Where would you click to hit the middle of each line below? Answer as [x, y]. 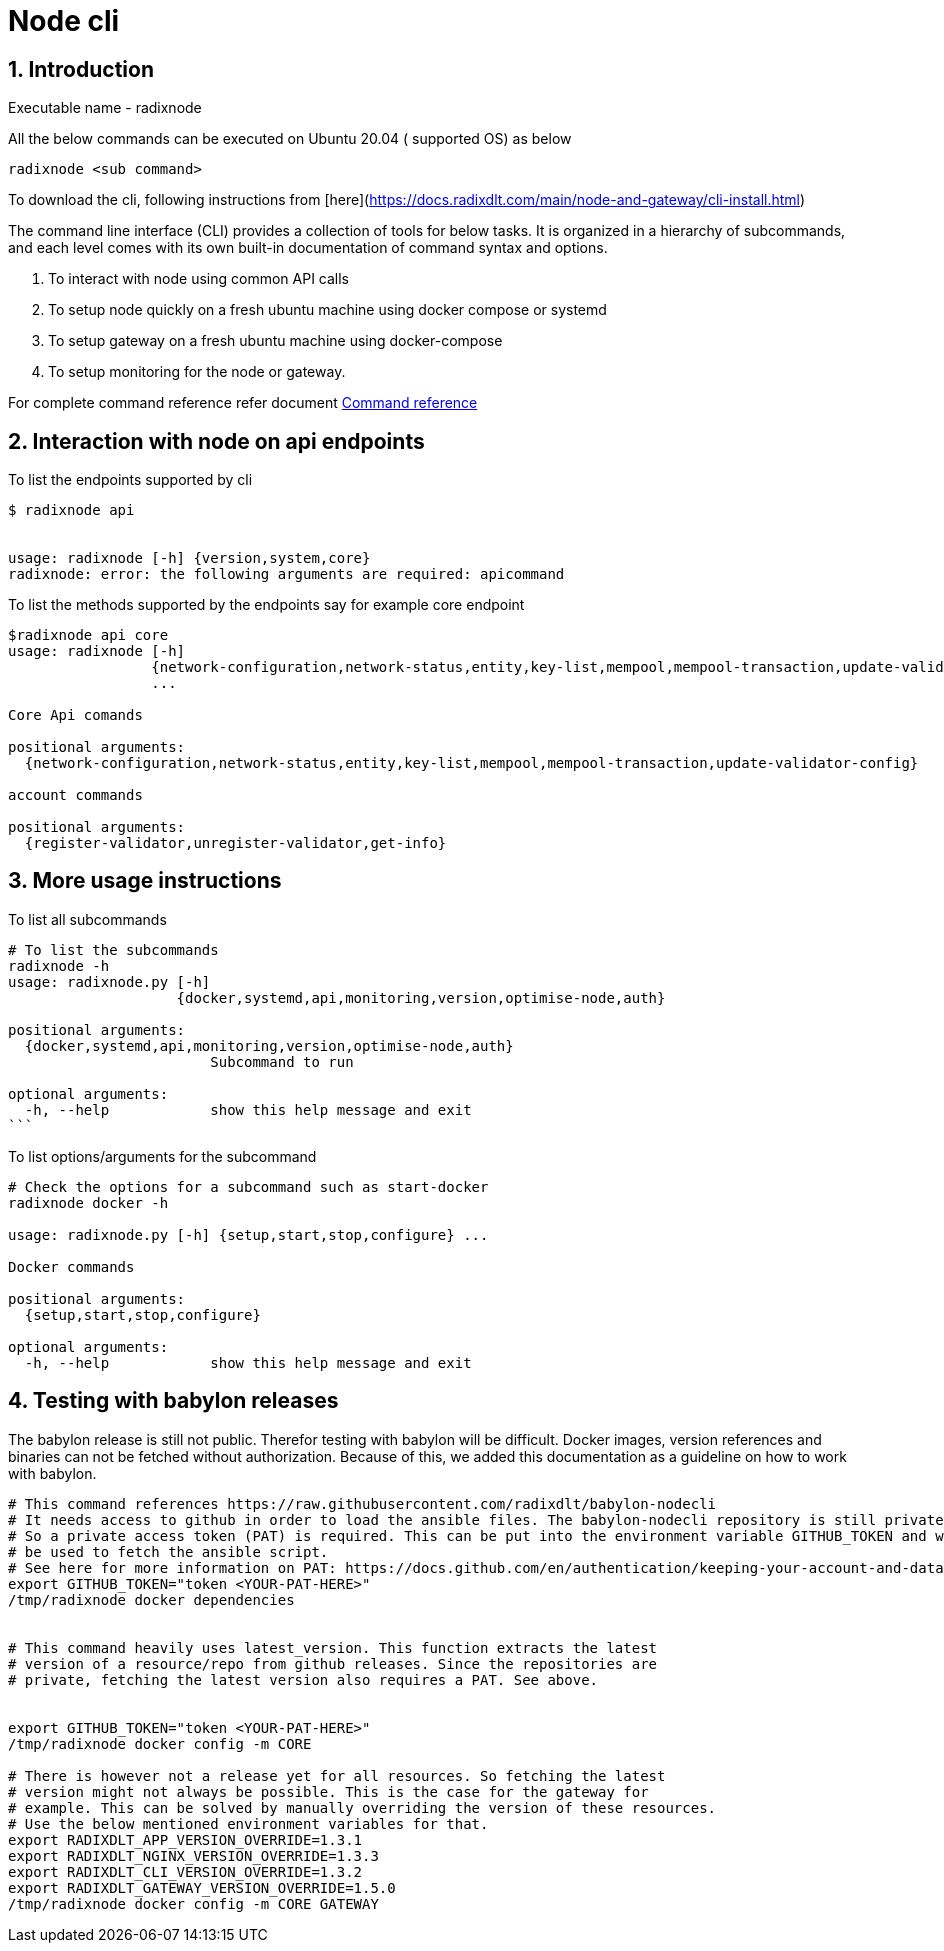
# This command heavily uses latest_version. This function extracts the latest [333, 1647]
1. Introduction [81, 69]
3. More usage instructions [145, 881]
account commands [75, 795]
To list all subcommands [87, 919]
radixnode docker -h [88, 1202]
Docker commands [71, 1266]
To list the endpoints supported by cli [130, 480]
